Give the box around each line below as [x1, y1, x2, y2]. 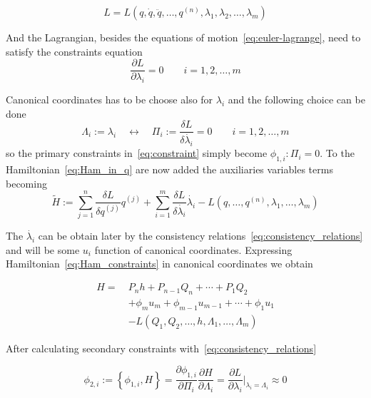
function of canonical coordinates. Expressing [94, 242, 293, 257]
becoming [6, 175, 47, 190]
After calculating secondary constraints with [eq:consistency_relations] [6, 340, 317, 355]
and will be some [6, 242, 80, 257]
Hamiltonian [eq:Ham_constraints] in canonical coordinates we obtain [6, 256, 313, 271]
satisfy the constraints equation [6, 44, 143, 58]
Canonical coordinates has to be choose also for [6, 92, 213, 107]
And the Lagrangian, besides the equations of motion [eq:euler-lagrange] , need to [6, 30, 361, 44]
